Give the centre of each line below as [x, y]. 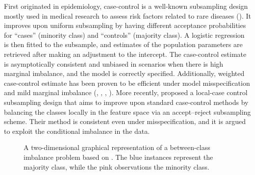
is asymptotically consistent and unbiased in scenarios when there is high [114, 63]
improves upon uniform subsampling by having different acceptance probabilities [125, 25]
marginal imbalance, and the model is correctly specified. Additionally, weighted [124, 73]
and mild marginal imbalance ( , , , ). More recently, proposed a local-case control [126, 92]
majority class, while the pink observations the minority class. [116, 166]
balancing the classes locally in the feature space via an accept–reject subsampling [127, 112]
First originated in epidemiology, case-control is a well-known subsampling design [126, 6]
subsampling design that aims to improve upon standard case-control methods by [126, 102]
